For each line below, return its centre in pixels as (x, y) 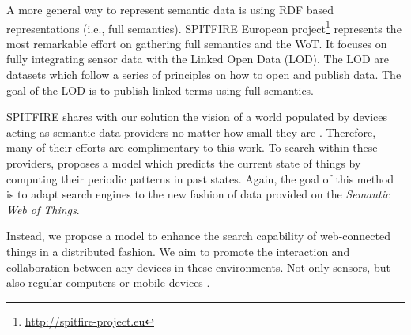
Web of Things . (43, 209)
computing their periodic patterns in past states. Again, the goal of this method (200, 178)
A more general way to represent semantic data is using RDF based (170, 9)
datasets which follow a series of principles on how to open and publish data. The (204, 75)
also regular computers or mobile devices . (108, 282)
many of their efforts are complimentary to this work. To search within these (192, 147)
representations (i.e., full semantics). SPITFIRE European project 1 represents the (204, 27)
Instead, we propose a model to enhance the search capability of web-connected (198, 236)
